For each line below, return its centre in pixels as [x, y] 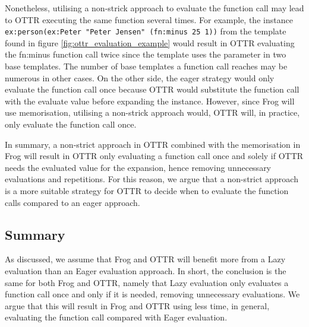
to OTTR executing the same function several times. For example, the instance [149, 19]
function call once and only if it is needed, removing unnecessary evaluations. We [152, 294]
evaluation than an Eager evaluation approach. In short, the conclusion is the [146, 270]
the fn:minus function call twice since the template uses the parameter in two [146, 54]
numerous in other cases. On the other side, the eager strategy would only [140, 77]
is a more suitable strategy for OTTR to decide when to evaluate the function [147, 190]
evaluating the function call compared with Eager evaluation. [116, 317]
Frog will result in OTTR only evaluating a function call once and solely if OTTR [154, 156]
